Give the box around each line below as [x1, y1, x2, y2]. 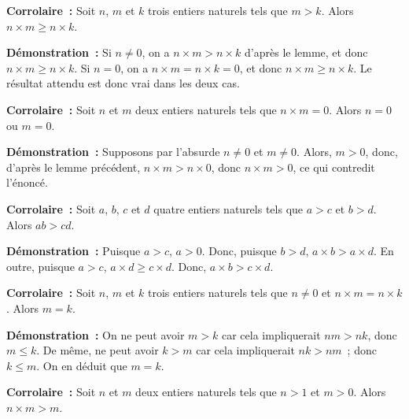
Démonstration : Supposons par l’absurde [6, 143, 220, 160]
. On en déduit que [36, 357, 127, 373]
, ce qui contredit [293, 158, 375, 175]
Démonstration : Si [6, 44, 112, 61]
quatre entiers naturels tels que [153, 200, 304, 217]
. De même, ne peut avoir [36, 342, 159, 358]
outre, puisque [6, 258, 75, 274]
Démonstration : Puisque [6, 243, 141, 259]
